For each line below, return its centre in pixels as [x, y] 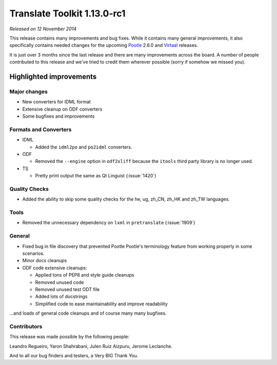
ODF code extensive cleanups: [55, 268]
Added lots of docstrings [61, 297]
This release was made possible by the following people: [69, 337]
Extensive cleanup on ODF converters [62, 109]
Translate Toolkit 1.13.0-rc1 [67, 13]
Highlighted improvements [53, 76]
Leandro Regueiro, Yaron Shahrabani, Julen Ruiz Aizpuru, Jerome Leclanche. [91, 346]
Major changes [29, 92]
